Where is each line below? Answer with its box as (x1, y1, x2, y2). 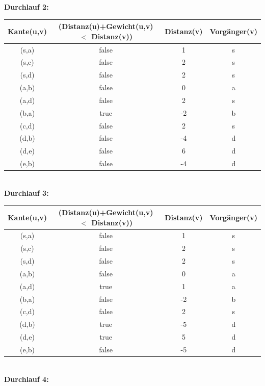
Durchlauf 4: (4, 373, 49, 384)
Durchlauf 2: (4, 2, 49, 12)
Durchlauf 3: (4, 187, 49, 198)
